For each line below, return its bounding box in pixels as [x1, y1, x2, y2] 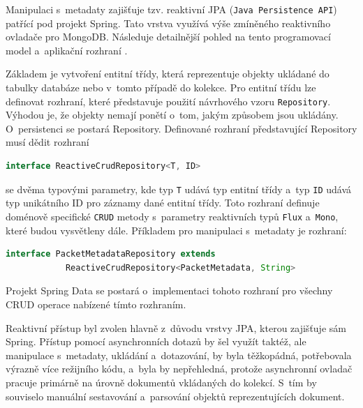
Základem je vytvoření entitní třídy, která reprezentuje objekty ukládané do [6, 66, 329, 81]
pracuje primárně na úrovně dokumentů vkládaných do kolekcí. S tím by [6, 375, 317, 389]
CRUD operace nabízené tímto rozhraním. [6, 296, 186, 311]
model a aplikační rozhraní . [6, 43, 128, 57]
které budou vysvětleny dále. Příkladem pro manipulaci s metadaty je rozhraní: [6, 222, 347, 237]
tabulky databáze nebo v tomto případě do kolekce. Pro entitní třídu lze [6, 80, 316, 95]
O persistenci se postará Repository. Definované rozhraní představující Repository [6, 121, 357, 135]
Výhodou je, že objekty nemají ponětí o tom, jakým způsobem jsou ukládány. [6, 107, 339, 122]
